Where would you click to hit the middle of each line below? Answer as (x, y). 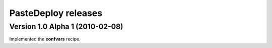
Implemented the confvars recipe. (45, 39)
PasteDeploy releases (56, 13)
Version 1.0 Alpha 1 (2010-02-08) (66, 26)
